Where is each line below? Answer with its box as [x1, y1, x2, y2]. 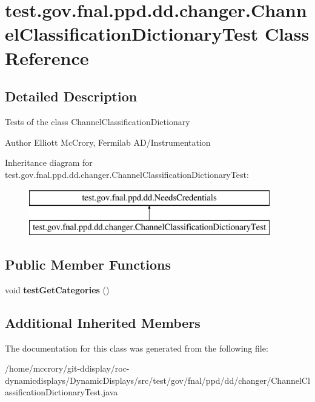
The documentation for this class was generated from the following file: [5, 341, 268, 354]
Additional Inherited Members [5, 313, 201, 332]
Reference [5, 45, 89, 70]
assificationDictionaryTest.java [5, 386, 118, 398]
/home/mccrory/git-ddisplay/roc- [5, 362, 130, 375]
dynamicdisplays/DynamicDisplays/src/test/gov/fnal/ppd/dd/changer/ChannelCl [5, 373, 310, 386]
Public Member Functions [5, 254, 171, 273]
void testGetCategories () [5, 283, 110, 296]
